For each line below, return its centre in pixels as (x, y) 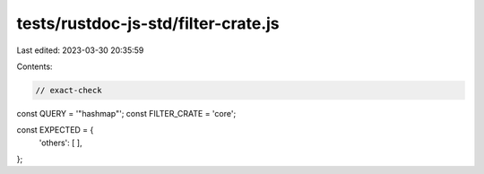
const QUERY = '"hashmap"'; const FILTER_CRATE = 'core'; (126, 113)
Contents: (35, 66)
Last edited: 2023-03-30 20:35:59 (80, 50)
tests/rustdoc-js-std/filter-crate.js (148, 23)
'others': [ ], (60, 143)
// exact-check (69, 90)
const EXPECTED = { (55, 130)
